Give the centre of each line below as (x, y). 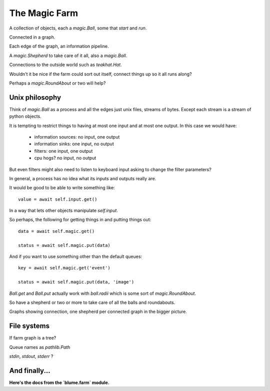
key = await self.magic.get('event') (64, 268)
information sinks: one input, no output (74, 144)
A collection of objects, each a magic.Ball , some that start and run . (78, 28)
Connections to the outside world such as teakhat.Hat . (65, 65)
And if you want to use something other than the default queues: (76, 257)
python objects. (25, 116)
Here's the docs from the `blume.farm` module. (59, 382)
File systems (29, 326)
